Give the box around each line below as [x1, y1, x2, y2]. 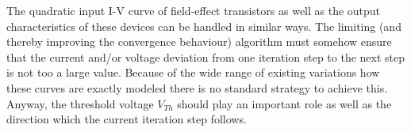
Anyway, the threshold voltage [6, 95, 154, 111]
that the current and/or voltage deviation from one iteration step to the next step [6, 48, 405, 65]
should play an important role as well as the [177, 95, 392, 111]
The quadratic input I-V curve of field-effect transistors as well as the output [6, 2, 381, 18]
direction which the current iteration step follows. [6, 111, 247, 127]
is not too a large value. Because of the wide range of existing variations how [6, 64, 380, 81]
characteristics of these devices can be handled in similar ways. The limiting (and [6, 17, 401, 34]
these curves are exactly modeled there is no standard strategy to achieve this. [6, 79, 388, 96]
